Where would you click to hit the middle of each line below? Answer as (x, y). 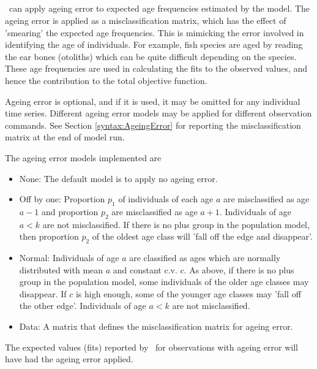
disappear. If (43, 293)
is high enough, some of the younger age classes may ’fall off (188, 293)
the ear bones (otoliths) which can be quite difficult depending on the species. (151, 56)
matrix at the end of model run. (65, 137)
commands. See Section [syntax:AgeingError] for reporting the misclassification (153, 125)
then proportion (49, 236)
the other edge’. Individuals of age (83, 306)
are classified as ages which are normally (205, 258)
